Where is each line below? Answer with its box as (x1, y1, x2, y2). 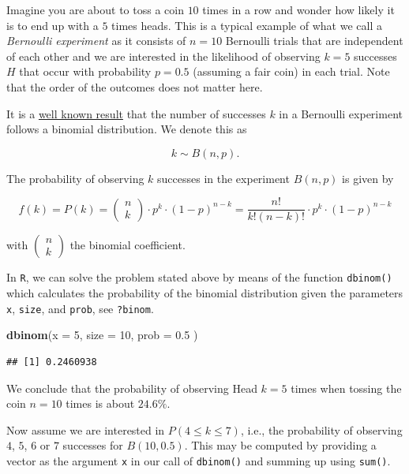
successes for (62, 437, 123, 453)
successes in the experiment (157, 170, 290, 186)
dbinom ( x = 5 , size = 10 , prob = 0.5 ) (6, 327, 198, 343)
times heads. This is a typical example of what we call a (111, 17, 382, 33)
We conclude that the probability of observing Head (6, 379, 257, 396)
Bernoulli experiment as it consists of (6, 32, 186, 49)
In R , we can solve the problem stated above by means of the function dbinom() (6, 269, 392, 286)
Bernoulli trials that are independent (225, 32, 403, 49)
